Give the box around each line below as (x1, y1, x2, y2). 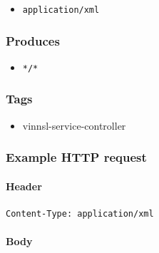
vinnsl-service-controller (22, 118, 126, 133)
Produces (6, 31, 60, 49)
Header (6, 178, 42, 193)
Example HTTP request (6, 148, 147, 166)
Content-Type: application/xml (6, 208, 154, 219)
